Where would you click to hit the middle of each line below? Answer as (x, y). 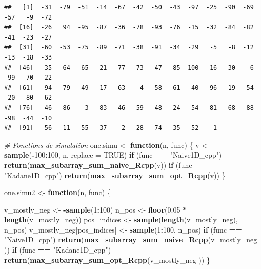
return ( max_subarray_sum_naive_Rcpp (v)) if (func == (106, 165)
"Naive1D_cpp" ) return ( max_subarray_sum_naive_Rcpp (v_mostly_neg (131, 239)
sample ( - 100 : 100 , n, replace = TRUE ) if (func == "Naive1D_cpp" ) (113, 155)
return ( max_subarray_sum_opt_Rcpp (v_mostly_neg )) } (107, 260)
